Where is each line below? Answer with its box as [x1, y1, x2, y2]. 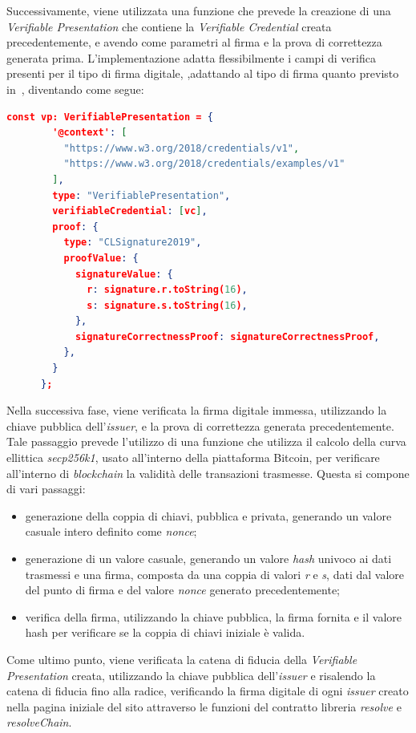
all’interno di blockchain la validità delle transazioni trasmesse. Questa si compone [6, 464, 410, 481]
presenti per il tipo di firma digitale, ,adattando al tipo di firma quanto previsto [6, 65, 399, 82]
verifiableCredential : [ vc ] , [52, 205, 208, 217]
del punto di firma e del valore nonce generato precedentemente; [25, 581, 340, 598]
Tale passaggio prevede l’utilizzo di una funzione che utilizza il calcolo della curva [6, 433, 406, 450]
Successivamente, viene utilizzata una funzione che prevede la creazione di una [6, 2, 391, 18]
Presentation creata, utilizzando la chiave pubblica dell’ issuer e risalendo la [6, 666, 376, 683]
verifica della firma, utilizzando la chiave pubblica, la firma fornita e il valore [25, 608, 402, 625]
